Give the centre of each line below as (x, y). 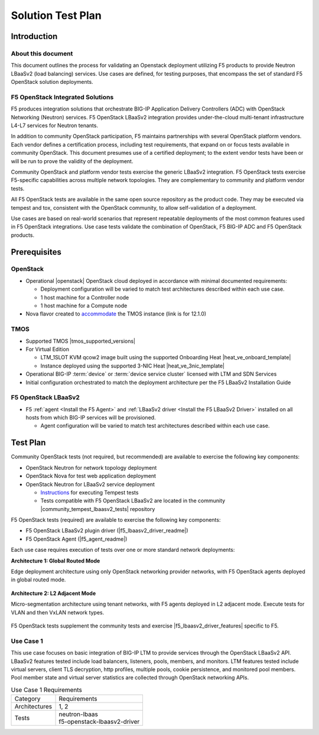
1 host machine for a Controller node (85, 297)
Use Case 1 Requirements (47, 690)
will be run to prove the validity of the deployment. (72, 161)
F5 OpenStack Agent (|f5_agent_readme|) (77, 539)
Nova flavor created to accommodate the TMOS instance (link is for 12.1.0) (116, 314)
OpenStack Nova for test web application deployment (91, 476)
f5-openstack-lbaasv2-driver (99, 722)
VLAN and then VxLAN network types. (58, 612)
